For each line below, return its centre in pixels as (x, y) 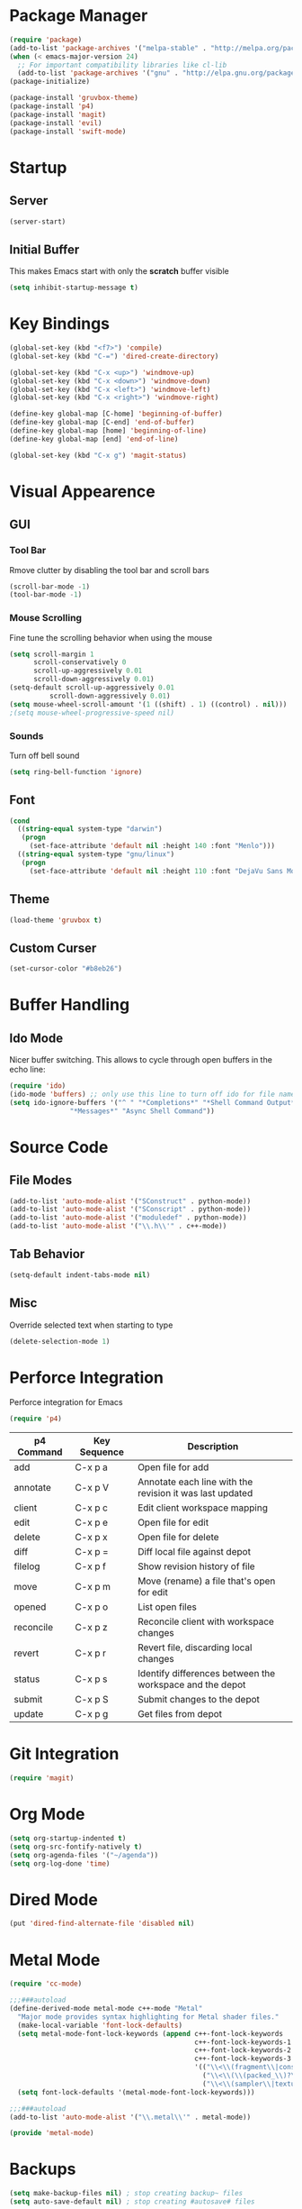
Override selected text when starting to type (91, 1325)
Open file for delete (178, 1538)
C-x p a (91, 1467)
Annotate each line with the (195, 1482)
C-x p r (90, 1653)
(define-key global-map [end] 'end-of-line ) (94, 439)
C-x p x (91, 1538)
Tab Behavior (47, 1254)
